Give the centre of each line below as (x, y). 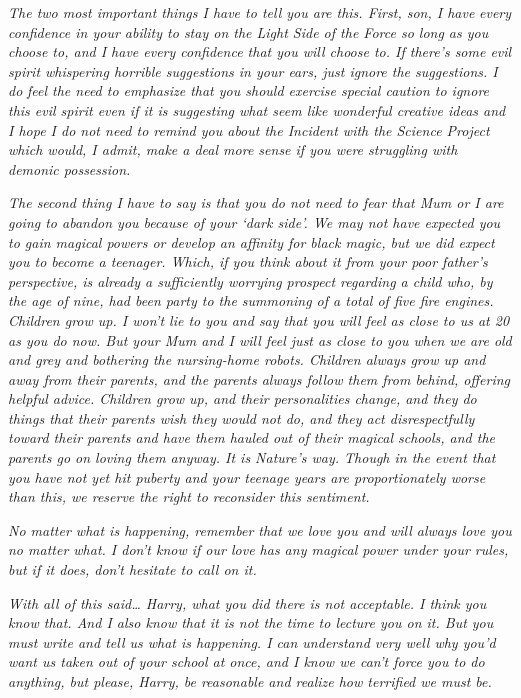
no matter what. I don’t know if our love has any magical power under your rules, (258, 549)
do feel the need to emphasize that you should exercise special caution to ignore (249, 90)
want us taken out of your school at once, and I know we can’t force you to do (246, 661)
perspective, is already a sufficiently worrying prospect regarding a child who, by (250, 280)
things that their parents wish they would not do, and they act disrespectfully (241, 417)
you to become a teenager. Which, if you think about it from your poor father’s (248, 261)
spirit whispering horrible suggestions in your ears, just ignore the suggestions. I (253, 70)
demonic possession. (69, 168)
